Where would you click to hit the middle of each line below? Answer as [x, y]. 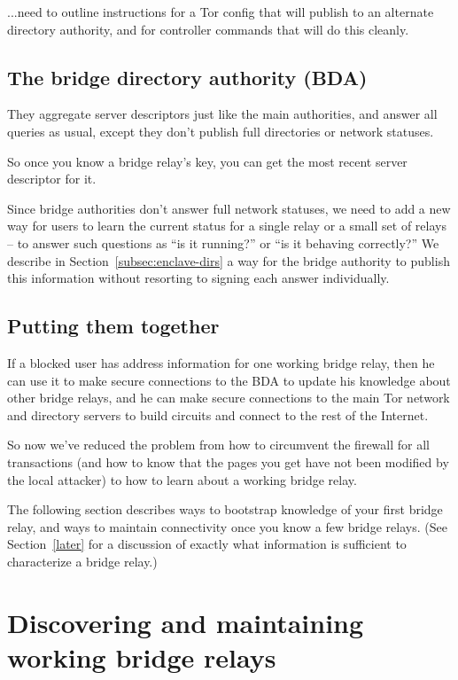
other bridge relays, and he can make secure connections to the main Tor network [229, 398]
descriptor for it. [52, 179]
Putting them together [113, 326]
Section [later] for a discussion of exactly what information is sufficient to [207, 544]
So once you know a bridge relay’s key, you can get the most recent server [207, 161]
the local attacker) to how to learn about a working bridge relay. [182, 479]
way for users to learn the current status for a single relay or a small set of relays [227, 226]
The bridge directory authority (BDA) [187, 77]
